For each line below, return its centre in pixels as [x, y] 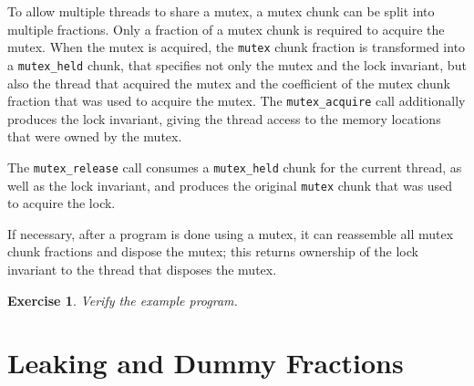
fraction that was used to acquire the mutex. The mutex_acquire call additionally [237, 101]
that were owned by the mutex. [95, 136]
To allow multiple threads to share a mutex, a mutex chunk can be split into [221, 11]
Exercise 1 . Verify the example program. [123, 300]
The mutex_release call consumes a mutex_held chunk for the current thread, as [235, 167]
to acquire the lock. [62, 203]
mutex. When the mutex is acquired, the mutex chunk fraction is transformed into [237, 47]
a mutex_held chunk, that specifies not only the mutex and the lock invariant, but [237, 64]
